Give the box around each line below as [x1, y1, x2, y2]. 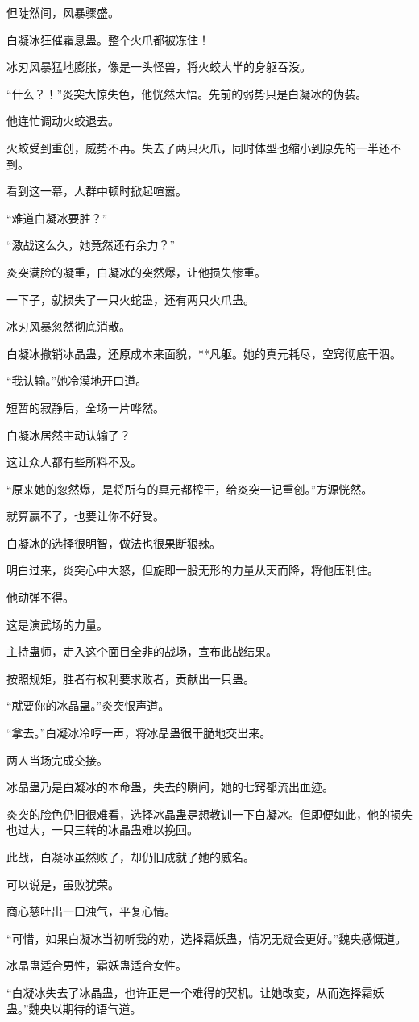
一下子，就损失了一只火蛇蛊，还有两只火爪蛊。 [6, 290, 255, 307]
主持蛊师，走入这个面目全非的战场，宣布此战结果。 [6, 643, 277, 660]
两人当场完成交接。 [6, 751, 108, 768]
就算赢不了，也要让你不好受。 [6, 507, 164, 524]
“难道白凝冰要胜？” [6, 209, 108, 226]
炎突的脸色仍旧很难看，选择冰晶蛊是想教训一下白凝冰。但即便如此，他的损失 [6, 805, 413, 822]
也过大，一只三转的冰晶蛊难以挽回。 [6, 821, 198, 838]
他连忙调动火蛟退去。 [6, 112, 119, 129]
